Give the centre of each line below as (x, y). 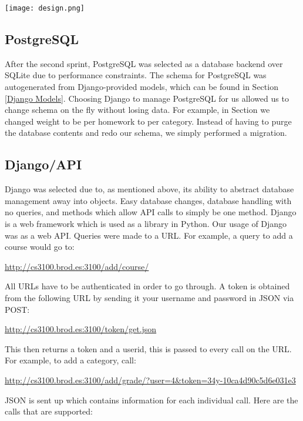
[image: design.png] (45, 8)
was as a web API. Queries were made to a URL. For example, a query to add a (149, 235)
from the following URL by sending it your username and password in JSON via (149, 297)
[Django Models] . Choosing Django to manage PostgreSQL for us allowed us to (147, 98)
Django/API (43, 164)
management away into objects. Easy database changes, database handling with (148, 200)
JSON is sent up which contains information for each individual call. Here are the (151, 400)
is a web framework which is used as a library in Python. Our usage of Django (146, 223)
